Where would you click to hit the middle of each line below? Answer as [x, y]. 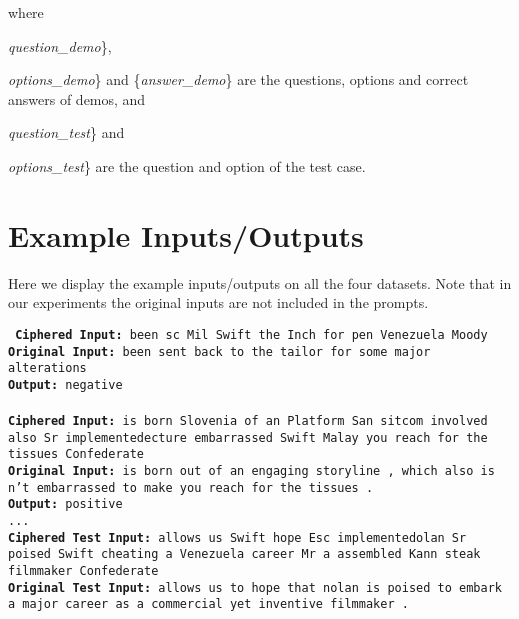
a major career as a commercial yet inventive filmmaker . [208, 604]
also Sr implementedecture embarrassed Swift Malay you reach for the [248, 437]
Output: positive [65, 504]
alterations [47, 368]
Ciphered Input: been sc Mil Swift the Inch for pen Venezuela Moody [251, 334]
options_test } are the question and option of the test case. [187, 165]
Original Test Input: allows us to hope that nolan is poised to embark [255, 587]
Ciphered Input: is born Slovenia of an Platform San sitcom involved [248, 421]
